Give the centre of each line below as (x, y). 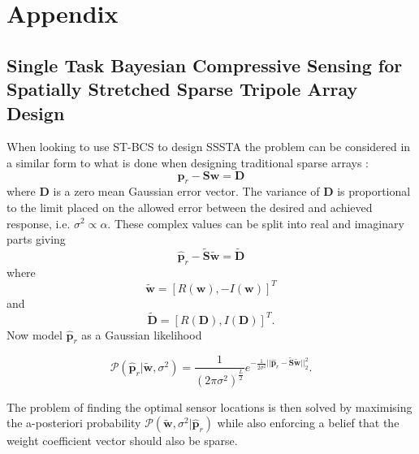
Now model (35, 334)
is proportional (374, 191)
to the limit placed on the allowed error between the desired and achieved (190, 207)
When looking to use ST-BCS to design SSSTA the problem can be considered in (209, 147)
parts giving (36, 239)
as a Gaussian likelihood (142, 334)
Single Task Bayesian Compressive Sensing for (205, 65)
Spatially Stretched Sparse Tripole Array (182, 89)
